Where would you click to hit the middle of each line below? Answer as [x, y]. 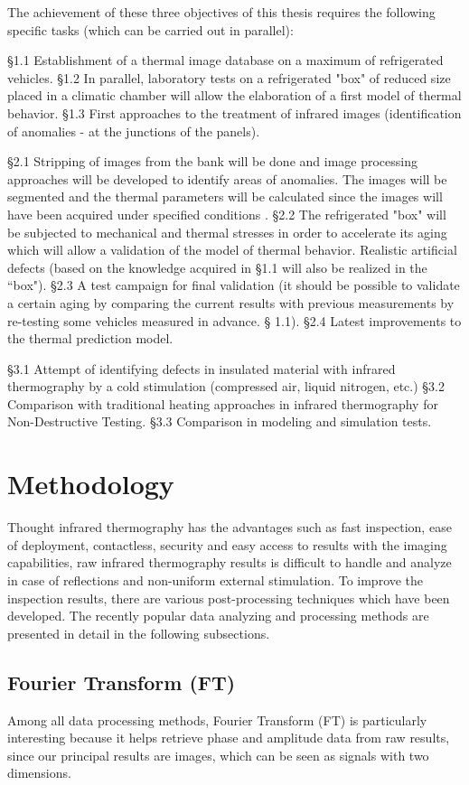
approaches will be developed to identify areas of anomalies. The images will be [227, 178]
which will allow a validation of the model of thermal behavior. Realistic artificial [232, 250]
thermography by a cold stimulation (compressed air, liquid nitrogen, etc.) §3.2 [226, 386]
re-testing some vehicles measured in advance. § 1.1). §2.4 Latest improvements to [234, 320]
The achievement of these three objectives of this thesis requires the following [221, 12]
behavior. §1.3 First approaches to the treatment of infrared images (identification [234, 112]
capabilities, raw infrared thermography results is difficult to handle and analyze [230, 562]
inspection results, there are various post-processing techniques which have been [229, 598]
